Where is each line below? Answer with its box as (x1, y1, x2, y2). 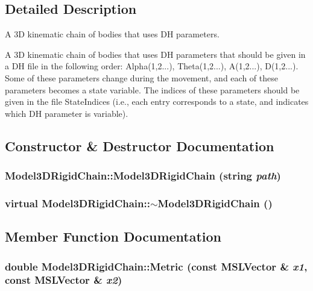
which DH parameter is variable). (5, 107, 128, 119)
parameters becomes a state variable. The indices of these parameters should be (5, 83, 300, 96)
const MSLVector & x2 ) (5, 272, 122, 287)
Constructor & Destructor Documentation (5, 136, 274, 155)
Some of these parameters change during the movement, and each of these (5, 71, 278, 84)
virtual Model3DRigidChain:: (5, 195, 150, 210)
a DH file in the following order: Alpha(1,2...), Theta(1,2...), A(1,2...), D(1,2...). (5, 60, 299, 72)
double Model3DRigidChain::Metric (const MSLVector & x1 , (5, 258, 308, 274)
